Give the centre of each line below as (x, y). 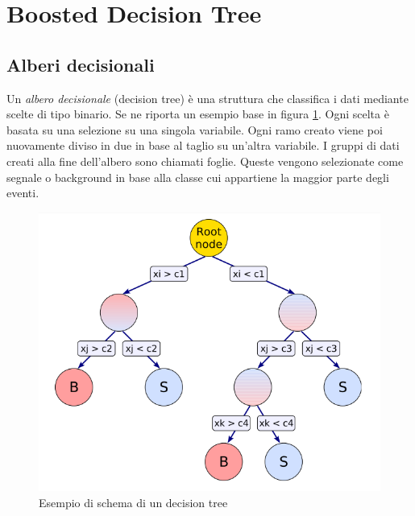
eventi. (23, 193)
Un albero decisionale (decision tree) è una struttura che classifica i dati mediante (207, 98)
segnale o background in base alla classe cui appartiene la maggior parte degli (198, 177)
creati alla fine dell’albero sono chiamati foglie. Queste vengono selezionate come (205, 161)
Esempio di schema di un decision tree (133, 502)
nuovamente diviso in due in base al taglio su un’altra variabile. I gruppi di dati (203, 145)
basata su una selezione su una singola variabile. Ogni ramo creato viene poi (195, 129)
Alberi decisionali (81, 64)
